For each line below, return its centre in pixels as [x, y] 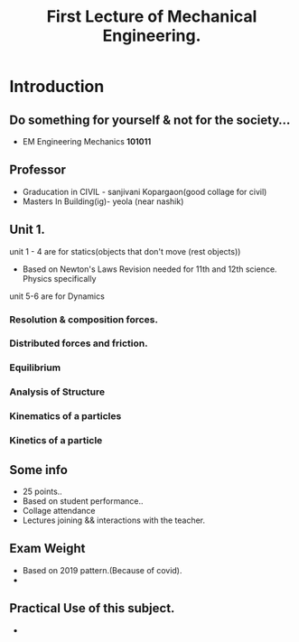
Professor [37, 170]
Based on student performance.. [83, 501]
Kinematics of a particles [65, 416]
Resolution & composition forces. [84, 320]
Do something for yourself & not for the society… [150, 120]
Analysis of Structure [57, 392]
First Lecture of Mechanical [152, 17]
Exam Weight [47, 549]
